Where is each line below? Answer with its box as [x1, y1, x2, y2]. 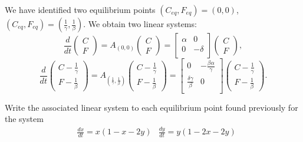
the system [5, 113, 44, 125]
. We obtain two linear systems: [83, 18, 197, 29]
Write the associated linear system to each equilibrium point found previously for [5, 101, 298, 113]
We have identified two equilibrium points [5, 4, 156, 15]
